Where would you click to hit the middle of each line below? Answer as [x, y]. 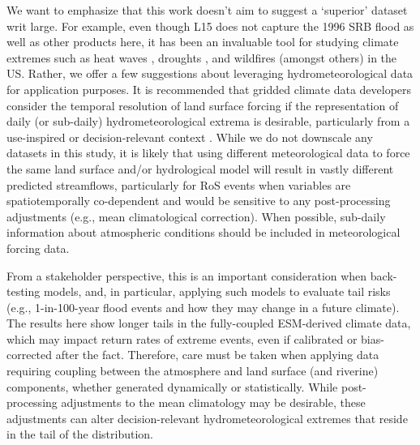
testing [24, 291]
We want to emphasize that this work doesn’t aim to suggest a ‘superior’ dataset [207, 10]
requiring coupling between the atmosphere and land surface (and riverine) [193, 371]
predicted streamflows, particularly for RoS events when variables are [179, 184]
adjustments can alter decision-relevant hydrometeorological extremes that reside [207, 418]
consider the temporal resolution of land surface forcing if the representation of [203, 105]
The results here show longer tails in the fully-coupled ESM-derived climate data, [209, 323]
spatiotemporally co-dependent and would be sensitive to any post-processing [199, 201]
